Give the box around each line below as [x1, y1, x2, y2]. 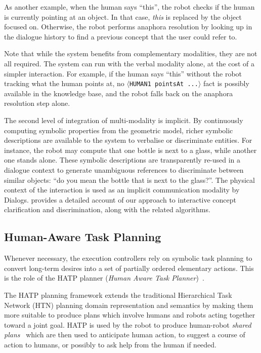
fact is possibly [203, 78, 249, 89]
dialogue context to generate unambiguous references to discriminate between [4, 164, 244, 175]
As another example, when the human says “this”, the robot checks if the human [4, 2, 255, 12]
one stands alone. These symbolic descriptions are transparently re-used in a [4, 154, 241, 165]
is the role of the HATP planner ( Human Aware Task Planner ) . [4, 272, 204, 283]
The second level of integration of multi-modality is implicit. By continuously [4, 115, 243, 125]
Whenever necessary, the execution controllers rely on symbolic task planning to [4, 253, 252, 263]
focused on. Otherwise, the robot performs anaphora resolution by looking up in [4, 21, 252, 32]
